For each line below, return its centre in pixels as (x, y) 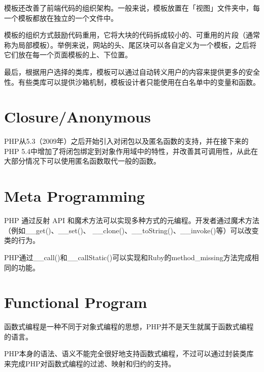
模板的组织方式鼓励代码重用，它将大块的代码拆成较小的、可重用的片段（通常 (132, 35)
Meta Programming (75, 196)
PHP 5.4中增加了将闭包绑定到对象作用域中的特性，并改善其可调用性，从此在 (131, 151)
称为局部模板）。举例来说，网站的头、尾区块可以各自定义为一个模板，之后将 (130, 44)
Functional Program (76, 302)
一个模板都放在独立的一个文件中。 (61, 18)
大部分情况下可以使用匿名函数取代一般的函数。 (82, 161)
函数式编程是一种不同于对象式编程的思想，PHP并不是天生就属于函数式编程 (129, 327)
